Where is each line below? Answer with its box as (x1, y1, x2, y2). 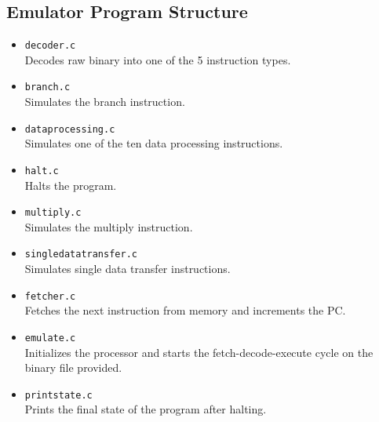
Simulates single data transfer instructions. (24, 260, 231, 277)
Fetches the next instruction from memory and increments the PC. (24, 302, 346, 318)
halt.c (24, 165, 59, 176)
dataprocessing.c (24, 123, 115, 135)
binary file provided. (24, 359, 122, 376)
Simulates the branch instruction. (24, 93, 185, 110)
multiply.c (24, 207, 82, 219)
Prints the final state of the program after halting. (24, 401, 267, 417)
